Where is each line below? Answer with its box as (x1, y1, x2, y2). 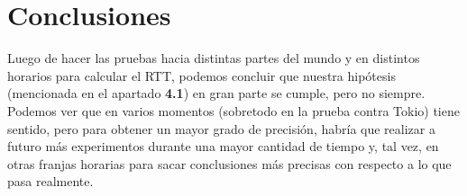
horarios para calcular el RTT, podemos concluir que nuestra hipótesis (7, 66, 396, 85)
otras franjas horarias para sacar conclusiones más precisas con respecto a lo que (7, 154, 452, 173)
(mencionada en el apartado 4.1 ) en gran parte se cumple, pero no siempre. (7, 84, 426, 102)
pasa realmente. (7, 172, 94, 191)
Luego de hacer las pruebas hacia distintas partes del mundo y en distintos (7, 49, 420, 67)
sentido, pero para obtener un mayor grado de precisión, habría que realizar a (7, 119, 435, 138)
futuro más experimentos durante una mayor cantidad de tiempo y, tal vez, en (7, 137, 439, 156)
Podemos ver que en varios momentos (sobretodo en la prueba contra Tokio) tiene (7, 101, 460, 120)
